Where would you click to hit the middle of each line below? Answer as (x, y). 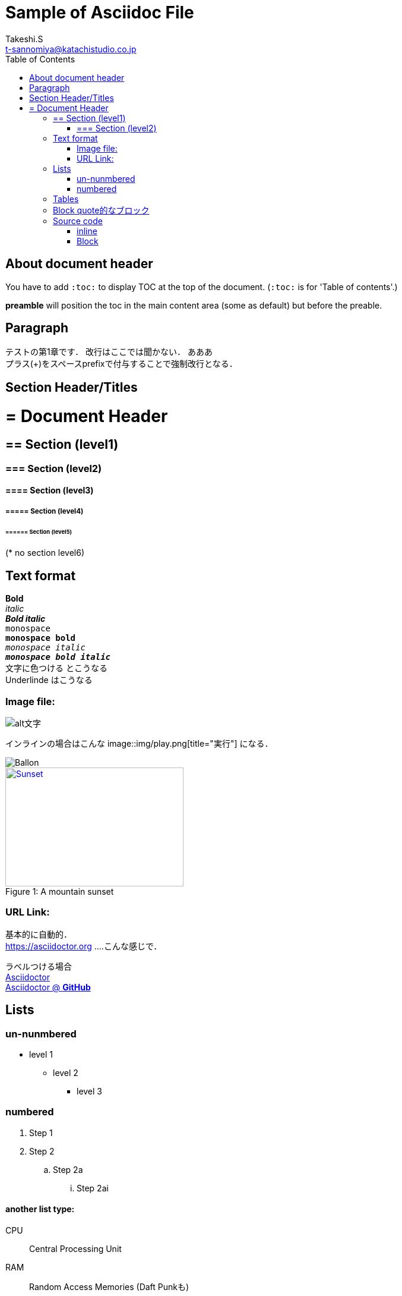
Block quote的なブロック (101, 210)
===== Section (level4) (45, 511)
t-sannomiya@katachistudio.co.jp (71, 49)
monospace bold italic (58, 657)
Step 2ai (93, 1188)
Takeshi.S (24, 39)
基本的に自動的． (39, 934)
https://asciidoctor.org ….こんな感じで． (84, 946)
